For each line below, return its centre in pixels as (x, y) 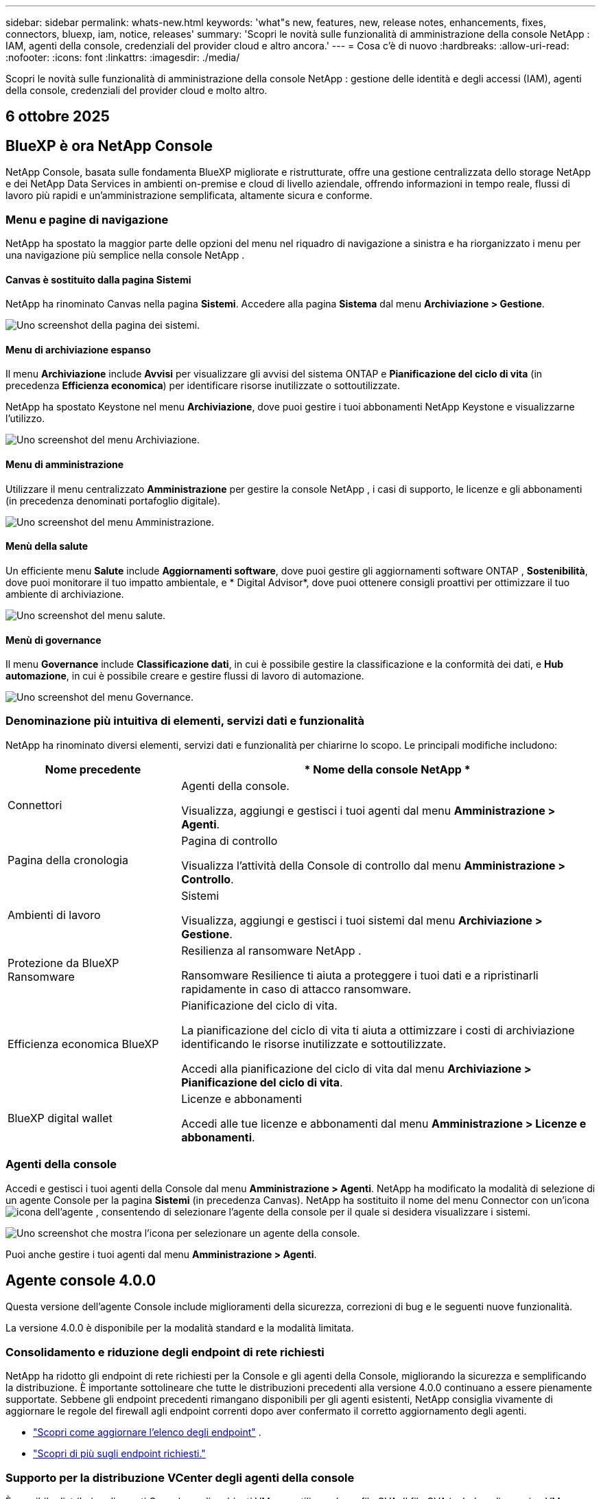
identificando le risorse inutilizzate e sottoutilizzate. (314, 1044)
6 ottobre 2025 (58, 117)
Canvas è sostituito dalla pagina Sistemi (98, 279)
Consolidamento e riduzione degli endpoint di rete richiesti (165, 1352)
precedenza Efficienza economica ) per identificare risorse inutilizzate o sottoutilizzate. (203, 386)
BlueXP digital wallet (60, 1118)
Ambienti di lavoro (54, 915)
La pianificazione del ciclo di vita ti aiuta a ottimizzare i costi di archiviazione (378, 1030)
